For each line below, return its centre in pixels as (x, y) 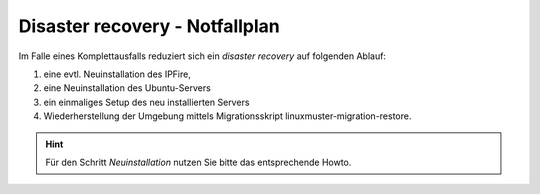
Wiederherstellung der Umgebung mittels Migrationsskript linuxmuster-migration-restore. (227, 116)
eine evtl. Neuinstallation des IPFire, (117, 74)
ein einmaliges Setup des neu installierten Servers (146, 102)
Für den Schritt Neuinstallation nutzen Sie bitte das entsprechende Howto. (198, 162)
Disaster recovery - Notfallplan (149, 26)
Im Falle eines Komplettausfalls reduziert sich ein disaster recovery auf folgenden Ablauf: (202, 56)
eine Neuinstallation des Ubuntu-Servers (127, 88)
